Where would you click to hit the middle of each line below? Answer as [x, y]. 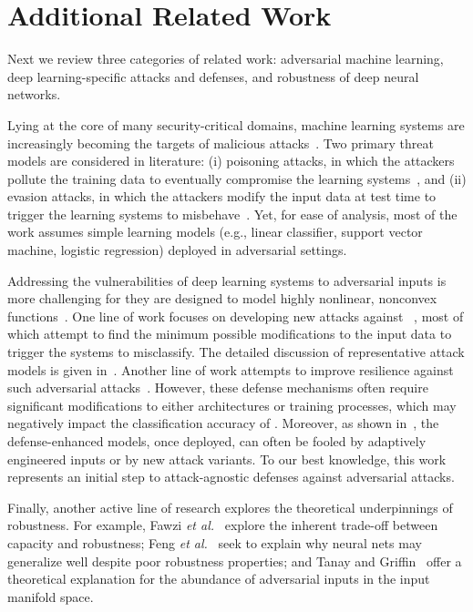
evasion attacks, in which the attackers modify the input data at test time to [222, 196]
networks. [34, 94]
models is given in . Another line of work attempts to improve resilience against [231, 369]
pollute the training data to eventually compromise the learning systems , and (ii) [237, 178]
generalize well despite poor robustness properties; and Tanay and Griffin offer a [235, 561]
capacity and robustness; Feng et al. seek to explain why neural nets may [215, 542]
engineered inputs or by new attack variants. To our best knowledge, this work [227, 459]
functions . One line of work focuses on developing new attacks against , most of [236, 316]
